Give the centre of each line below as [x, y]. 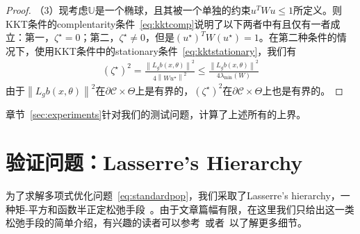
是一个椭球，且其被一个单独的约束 [173, 10]
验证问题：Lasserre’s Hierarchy [154, 162]
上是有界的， [164, 90]
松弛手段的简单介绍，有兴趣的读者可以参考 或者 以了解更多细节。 [156, 223]
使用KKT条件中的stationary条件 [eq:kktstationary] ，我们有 [165, 50]
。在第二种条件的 [298, 37]
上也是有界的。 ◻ [303, 90]
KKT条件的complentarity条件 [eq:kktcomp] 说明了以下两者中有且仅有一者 [168, 23]
